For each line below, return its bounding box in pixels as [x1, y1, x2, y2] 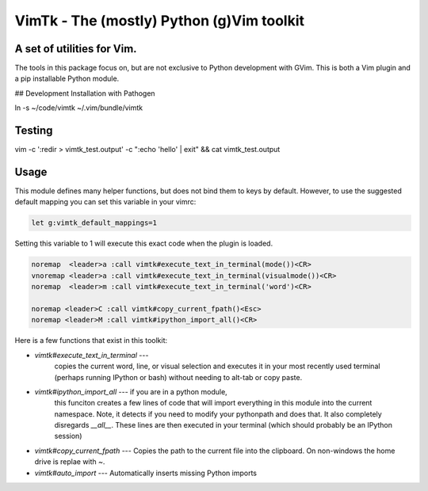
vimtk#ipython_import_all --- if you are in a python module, [34, 386, 227, 396]
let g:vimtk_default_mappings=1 [31, 219, 158, 227]
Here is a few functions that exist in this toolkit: [14, 336, 168, 345]
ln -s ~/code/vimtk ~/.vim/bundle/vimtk [14, 103, 143, 112]
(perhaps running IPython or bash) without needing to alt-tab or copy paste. [54, 372, 303, 382]
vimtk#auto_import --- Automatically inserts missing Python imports [34, 468, 258, 478]
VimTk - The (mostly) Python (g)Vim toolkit [14, 12, 305, 29]
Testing [14, 124, 53, 138]
